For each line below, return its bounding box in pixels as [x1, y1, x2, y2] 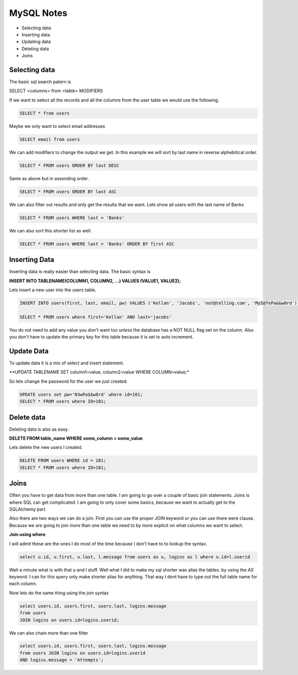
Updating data [21, 39, 51, 45]
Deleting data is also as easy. [9, 426, 69, 432]
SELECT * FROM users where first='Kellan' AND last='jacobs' [19, 314, 172, 320]
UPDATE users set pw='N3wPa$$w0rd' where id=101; [19, 391, 143, 397]
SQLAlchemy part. [9, 506, 47, 512]
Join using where [9, 532, 46, 538]
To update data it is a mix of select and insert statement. [9, 360, 124, 366]
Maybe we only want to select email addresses [9, 123, 105, 129]
